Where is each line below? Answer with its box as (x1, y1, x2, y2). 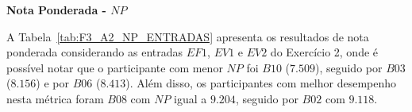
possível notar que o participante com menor (6, 59, 223, 75)
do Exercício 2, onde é (270, 44, 379, 60)
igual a (174, 90, 207, 106)
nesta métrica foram (6, 90, 104, 106)
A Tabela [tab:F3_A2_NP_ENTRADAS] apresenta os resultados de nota (6, 28, 369, 44)
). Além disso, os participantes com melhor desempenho (125, 75, 397, 91)
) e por (36, 75, 70, 91)
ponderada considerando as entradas (6, 44, 183, 60)
